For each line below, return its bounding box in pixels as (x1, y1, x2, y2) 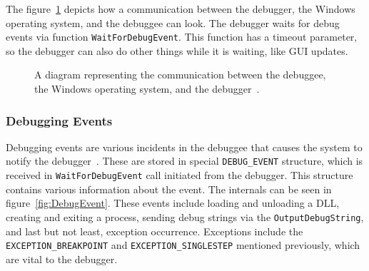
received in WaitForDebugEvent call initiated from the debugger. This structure (6, 168, 353, 183)
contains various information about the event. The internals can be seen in (6, 181, 332, 196)
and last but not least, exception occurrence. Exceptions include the (6, 223, 303, 238)
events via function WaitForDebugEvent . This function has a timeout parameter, (6, 29, 358, 44)
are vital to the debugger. (6, 251, 118, 266)
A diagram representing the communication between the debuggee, (34, 67, 326, 82)
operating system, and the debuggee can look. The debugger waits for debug (6, 15, 340, 30)
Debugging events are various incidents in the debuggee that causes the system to (6, 139, 363, 154)
